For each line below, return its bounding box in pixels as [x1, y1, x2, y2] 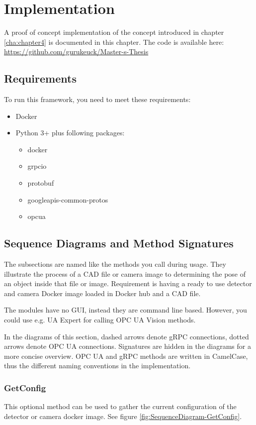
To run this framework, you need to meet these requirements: [4, 94, 191, 105]
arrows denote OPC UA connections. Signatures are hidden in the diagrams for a [4, 341, 251, 351]
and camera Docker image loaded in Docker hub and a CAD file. [4, 288, 201, 298]
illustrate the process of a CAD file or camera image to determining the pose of [4, 268, 246, 279]
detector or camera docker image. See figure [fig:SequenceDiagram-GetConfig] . [4, 411, 242, 421]
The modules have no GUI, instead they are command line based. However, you [4, 305, 247, 315]
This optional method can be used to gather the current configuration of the [4, 401, 237, 412]
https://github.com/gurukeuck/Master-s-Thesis [4, 46, 149, 57]
